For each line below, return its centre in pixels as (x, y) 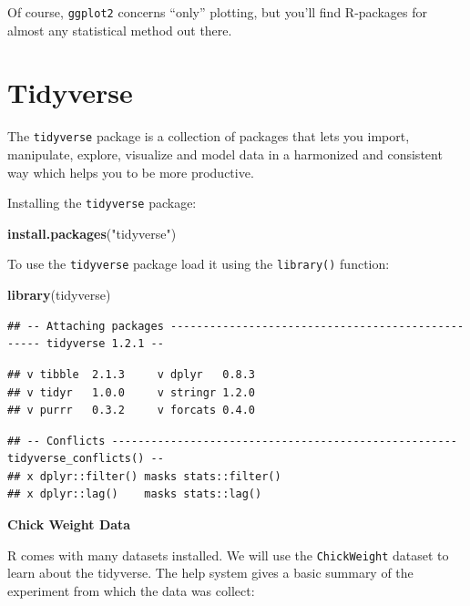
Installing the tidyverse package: (102, 203)
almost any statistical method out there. (120, 30)
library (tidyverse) (59, 295)
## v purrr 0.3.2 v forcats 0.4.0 (132, 411)
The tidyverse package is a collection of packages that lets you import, (209, 136)
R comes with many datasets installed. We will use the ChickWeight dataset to (228, 555)
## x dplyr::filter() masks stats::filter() (144, 476)
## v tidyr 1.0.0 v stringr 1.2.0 (132, 392)
